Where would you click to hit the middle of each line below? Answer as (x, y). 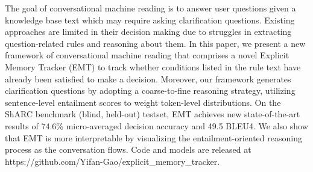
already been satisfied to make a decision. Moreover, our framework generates (148, 78)
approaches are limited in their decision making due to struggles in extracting (148, 32)
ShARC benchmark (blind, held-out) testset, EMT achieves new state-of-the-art (153, 114)
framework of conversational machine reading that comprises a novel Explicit (147, 55)
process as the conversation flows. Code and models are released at (128, 149)
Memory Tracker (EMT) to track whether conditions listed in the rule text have (153, 66)
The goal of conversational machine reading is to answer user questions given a (150, 8)
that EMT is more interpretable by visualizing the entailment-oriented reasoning (153, 137)
